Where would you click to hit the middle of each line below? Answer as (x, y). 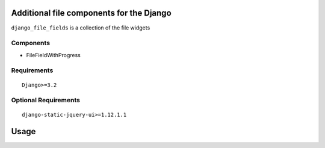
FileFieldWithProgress (53, 55)
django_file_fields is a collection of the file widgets (81, 28)
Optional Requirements (46, 100)
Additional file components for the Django (91, 13)
